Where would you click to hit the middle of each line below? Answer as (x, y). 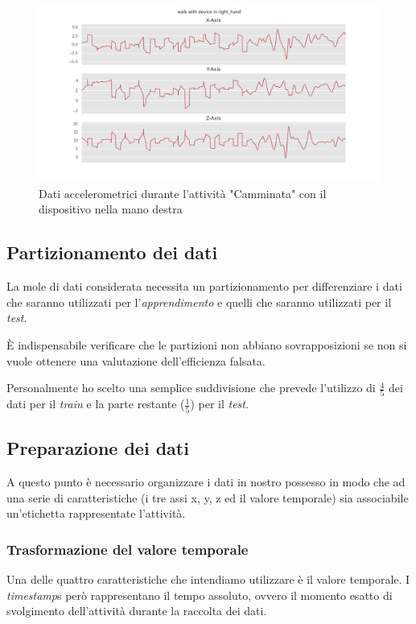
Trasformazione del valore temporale (128, 549)
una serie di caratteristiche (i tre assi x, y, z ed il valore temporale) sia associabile (208, 497)
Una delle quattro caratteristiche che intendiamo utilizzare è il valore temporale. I (208, 579)
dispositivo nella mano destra (111, 209)
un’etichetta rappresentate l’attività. (96, 513)
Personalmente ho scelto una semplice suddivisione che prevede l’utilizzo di (191, 388)
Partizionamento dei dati (112, 252)
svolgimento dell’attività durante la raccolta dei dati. (137, 611)
